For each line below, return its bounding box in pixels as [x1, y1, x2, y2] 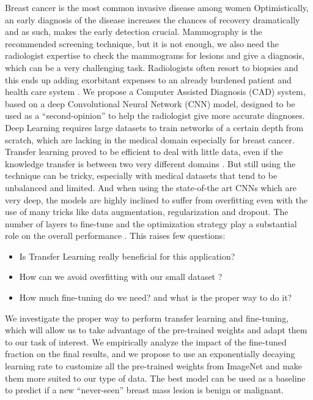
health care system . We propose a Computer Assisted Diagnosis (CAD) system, [5, 85, 306, 98]
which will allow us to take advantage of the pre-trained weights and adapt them [5, 323, 307, 336]
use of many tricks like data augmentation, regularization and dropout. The [5, 205, 289, 218]
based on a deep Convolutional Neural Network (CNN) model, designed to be [5, 97, 295, 110]
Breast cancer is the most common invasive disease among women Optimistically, [5, 1, 309, 13]
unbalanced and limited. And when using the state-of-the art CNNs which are [5, 181, 297, 194]
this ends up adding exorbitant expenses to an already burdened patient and [5, 73, 292, 86]
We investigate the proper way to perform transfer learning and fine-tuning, [5, 311, 289, 324]
